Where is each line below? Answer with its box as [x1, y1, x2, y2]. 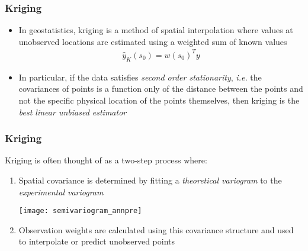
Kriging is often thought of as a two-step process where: [5, 154, 207, 166]
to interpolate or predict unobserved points [18, 235, 175, 247]
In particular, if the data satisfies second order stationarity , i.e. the [18, 70, 262, 83]
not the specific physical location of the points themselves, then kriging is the [18, 94, 300, 106]
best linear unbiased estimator [18, 105, 127, 118]
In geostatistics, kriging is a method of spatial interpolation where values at [18, 24, 293, 36]
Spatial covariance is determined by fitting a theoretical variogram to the [18, 173, 282, 186]
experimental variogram [18, 185, 104, 198]
